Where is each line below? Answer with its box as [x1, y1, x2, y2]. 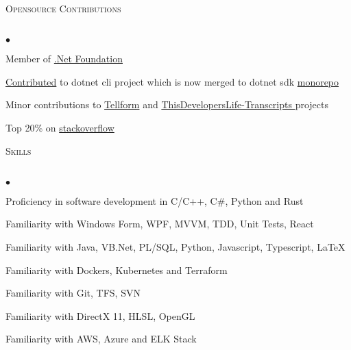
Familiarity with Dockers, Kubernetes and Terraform [5, 262, 228, 277]
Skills [5, 143, 32, 158]
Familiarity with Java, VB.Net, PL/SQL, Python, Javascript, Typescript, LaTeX [5, 239, 346, 253]
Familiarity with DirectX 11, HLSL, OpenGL [5, 308, 195, 323]
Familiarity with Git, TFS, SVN [5, 286, 141, 300]
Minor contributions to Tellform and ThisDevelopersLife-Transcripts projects [5, 97, 328, 112]
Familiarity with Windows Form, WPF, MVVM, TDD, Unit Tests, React [5, 216, 314, 231]
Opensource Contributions [5, 1, 121, 15]
